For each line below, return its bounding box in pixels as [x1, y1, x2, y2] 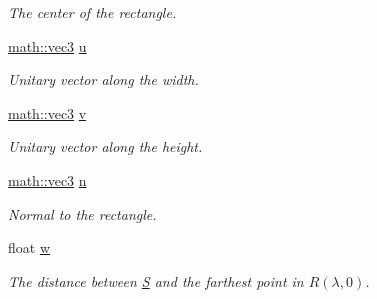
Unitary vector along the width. [8, 69, 199, 90]
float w [8, 237, 51, 258]
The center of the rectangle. [8, 2, 177, 22]
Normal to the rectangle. [8, 203, 157, 224]
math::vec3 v [8, 102, 87, 123]
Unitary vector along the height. [8, 136, 203, 157]
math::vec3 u [8, 35, 87, 56]
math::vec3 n [8, 169, 87, 190]
